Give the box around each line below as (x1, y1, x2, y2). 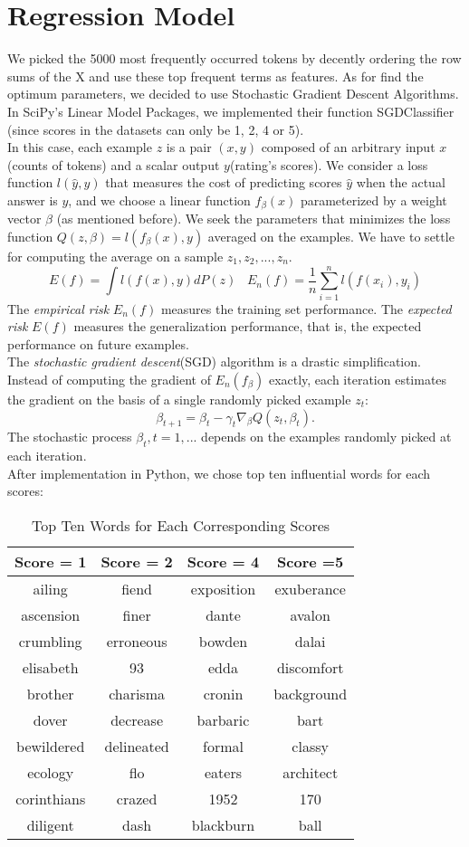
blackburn (191, 814, 255, 835)
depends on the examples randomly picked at (201, 427, 452, 446)
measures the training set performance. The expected (160, 299, 452, 318)
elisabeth (22, 656, 79, 678)
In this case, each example (7, 138, 152, 157)
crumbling (18, 630, 82, 652)
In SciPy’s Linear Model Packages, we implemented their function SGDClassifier (7, 101, 455, 120)
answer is (7, 190, 58, 209)
